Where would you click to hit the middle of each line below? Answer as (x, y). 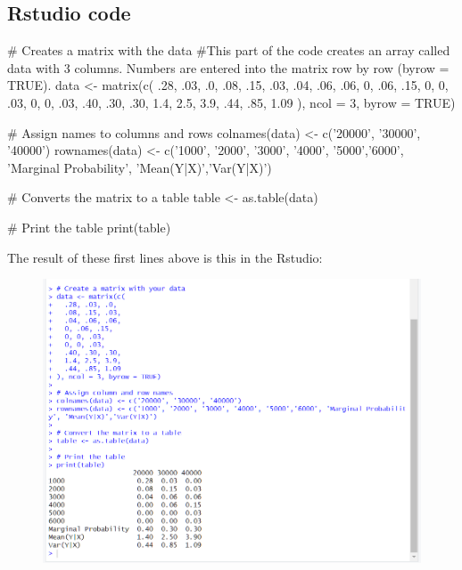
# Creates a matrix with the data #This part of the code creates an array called (229, 50)
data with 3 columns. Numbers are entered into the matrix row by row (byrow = (228, 67)
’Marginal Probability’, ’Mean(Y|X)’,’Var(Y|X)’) (140, 167)
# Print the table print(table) (89, 227)
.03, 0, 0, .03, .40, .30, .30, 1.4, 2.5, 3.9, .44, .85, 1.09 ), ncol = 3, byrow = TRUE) (231, 102)
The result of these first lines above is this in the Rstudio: (165, 257)
